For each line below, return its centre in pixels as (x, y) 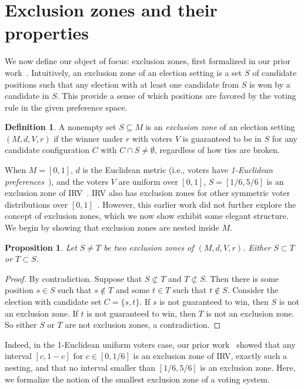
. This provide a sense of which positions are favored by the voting (176, 96)
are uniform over (148, 181)
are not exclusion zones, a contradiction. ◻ (143, 325)
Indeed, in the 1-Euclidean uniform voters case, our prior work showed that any (150, 344)
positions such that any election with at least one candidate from (122, 84)
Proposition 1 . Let (41, 247)
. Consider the (253, 290)
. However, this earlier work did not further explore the (197, 204)
